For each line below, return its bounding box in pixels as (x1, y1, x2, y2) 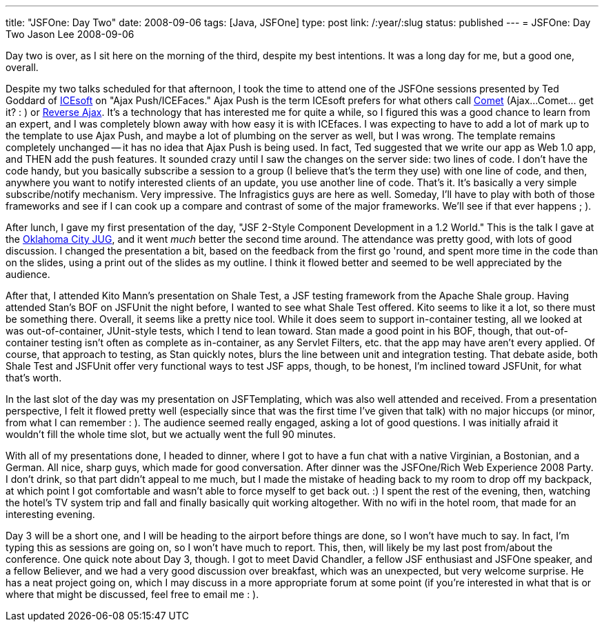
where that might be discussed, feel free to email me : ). (6, 588, 259, 600)
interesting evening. (6, 508, 95, 520)
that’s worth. (6, 372, 62, 384)
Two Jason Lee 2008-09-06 (6, 28, 134, 40)
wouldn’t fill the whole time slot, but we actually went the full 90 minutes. (6, 428, 336, 440)
